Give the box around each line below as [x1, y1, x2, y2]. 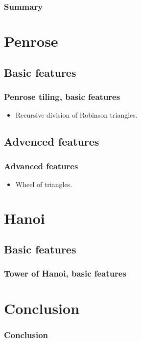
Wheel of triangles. [15, 179, 72, 189]
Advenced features [4, 134, 99, 149]
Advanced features [4, 159, 78, 172]
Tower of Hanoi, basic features [4, 267, 126, 280]
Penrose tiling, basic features [4, 90, 120, 102]
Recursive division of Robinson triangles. [15, 110, 138, 120]
